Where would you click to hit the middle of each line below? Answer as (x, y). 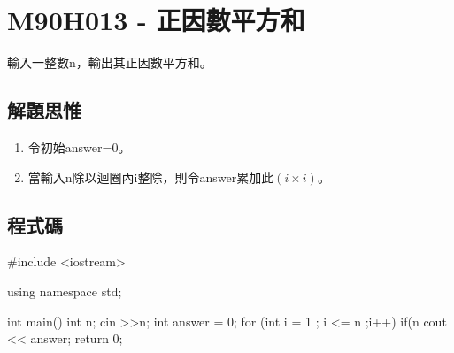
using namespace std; (65, 291)
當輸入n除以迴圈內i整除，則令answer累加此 (151, 176)
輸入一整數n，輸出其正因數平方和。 (110, 62)
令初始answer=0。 (79, 146)
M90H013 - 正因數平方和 (156, 20)
